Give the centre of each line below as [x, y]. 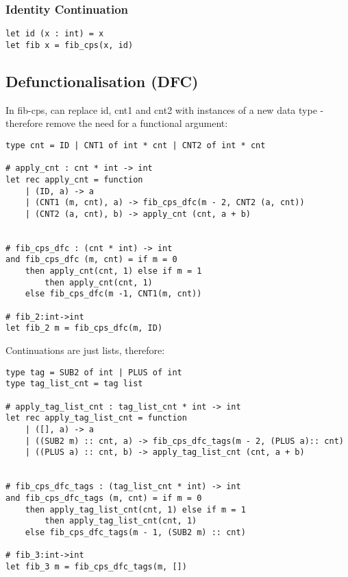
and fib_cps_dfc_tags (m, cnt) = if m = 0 [104, 498]
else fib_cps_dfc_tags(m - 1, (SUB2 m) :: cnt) [135, 532]
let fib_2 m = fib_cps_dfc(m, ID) [84, 328]
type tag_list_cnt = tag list [74, 384]
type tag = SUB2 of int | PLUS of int [94, 372]
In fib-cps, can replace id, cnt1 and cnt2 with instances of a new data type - [165, 109]
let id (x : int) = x [55, 34]
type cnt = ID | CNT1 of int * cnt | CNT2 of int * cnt [136, 145]
